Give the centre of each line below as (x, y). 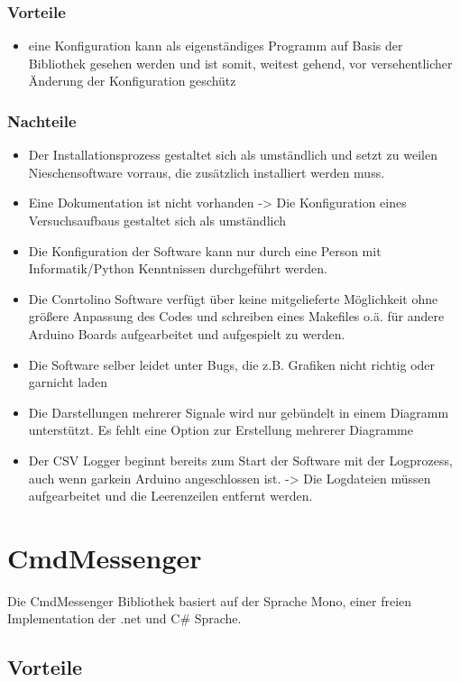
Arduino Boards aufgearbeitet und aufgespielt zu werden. (187, 333)
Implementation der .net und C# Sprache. (124, 618)
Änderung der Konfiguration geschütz (132, 81)
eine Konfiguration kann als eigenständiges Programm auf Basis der (216, 46)
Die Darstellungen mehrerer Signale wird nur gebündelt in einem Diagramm (239, 412)
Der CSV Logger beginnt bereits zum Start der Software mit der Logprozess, (240, 460)
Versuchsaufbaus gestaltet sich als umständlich (157, 220)
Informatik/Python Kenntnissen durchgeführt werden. (178, 268)
